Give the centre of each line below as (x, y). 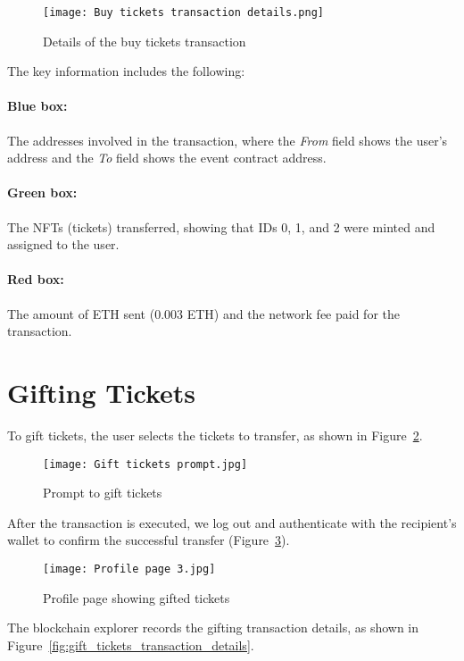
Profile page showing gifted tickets (137, 597)
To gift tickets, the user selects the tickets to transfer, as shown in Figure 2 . (215, 435)
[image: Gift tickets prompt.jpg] (145, 464)
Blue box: (37, 106)
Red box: (36, 279)
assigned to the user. (63, 244)
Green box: (42, 192)
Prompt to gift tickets (103, 493)
